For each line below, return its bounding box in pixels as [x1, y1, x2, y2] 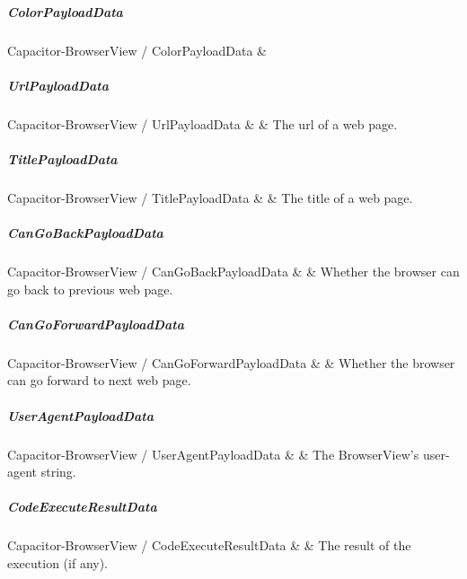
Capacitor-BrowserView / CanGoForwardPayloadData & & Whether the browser [7, 353, 455, 372]
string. [40, 462, 76, 481]
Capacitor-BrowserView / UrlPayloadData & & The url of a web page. [7, 114, 398, 133]
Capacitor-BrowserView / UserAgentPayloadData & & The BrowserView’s [7, 444, 419, 463]
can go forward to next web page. [7, 371, 191, 390]
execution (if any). [7, 553, 109, 572]
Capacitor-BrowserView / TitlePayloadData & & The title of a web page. [7, 188, 413, 206]
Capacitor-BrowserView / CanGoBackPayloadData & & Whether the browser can [7, 262, 460, 281]
